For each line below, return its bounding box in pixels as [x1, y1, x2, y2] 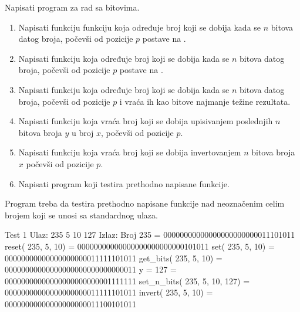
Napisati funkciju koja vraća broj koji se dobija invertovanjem [18, 146, 241, 158]
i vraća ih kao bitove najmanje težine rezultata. [119, 95, 291, 107]
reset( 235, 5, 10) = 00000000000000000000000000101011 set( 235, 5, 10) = [5, 240, 275, 252]
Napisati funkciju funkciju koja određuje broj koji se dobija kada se [18, 21, 261, 33]
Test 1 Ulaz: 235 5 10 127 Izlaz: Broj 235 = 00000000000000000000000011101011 [5, 228, 295, 241]
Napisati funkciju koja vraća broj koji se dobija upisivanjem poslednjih [18, 115, 273, 127]
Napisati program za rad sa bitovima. [5, 1, 140, 13]
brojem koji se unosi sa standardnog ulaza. [5, 208, 158, 221]
